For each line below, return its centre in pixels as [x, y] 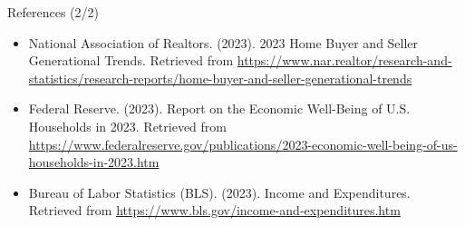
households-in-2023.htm [94, 162]
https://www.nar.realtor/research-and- [344, 60]
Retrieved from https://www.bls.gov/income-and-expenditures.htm [214, 210]
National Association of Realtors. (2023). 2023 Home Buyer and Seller [223, 42]
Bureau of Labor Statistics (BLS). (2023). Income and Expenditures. [219, 192]
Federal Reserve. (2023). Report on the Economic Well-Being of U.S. [219, 108]
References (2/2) [53, 12]
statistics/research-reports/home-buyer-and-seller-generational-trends [220, 78]
